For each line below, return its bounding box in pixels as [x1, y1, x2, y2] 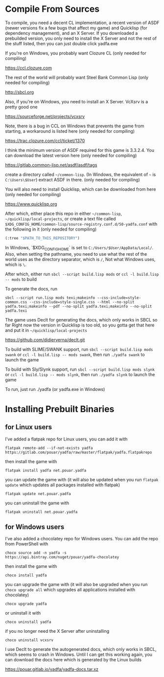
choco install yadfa [5, 573, 47, 578]
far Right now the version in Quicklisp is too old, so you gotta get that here [5, 322, 155, 328]
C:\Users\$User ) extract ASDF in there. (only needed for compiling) [5, 177, 141, 182]
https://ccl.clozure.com [5, 65, 52, 71]
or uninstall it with [5, 610, 41, 616]
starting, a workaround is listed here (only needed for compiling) [5, 128, 135, 134]
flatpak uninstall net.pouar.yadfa [5, 509, 78, 514]
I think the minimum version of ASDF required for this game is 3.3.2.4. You [5, 147, 154, 153]
